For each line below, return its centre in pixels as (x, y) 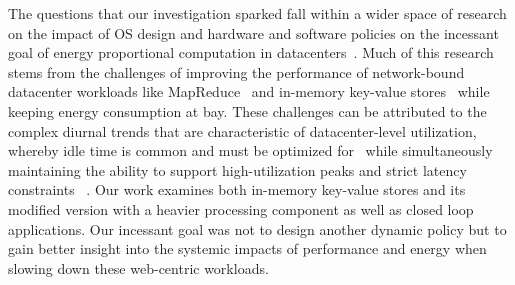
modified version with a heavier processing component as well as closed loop (241, 208)
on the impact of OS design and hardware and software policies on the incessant (253, 32)
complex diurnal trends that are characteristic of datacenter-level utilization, (242, 130)
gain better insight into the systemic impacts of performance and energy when (247, 248)
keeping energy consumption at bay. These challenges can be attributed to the (247, 110)
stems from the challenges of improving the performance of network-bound (236, 71)
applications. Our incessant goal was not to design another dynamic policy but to (257, 228)
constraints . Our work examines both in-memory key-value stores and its (237, 189)
